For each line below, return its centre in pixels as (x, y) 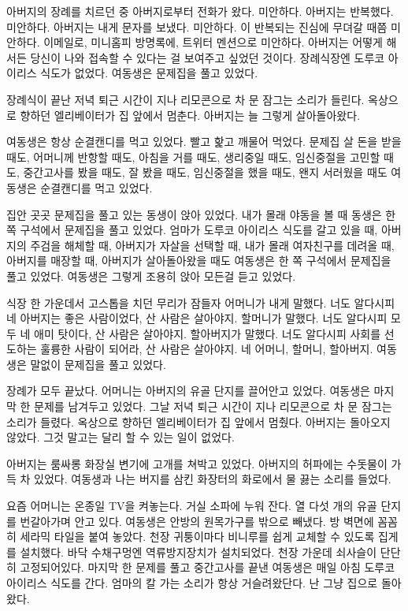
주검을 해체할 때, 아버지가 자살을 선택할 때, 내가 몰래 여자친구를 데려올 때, (212, 245)
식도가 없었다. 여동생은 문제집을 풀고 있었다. (149, 73)
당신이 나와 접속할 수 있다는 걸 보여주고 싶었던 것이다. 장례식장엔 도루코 (208, 57)
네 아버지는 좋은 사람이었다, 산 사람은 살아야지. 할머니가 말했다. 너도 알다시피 (197, 318)
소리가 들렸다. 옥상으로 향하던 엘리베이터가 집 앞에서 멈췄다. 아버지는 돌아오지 (198, 421)
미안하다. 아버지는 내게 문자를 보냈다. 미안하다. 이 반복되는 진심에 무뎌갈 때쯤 (197, 26)
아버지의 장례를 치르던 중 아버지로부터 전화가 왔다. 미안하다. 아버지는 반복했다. (200, 11)
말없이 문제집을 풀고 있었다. (98, 364)
